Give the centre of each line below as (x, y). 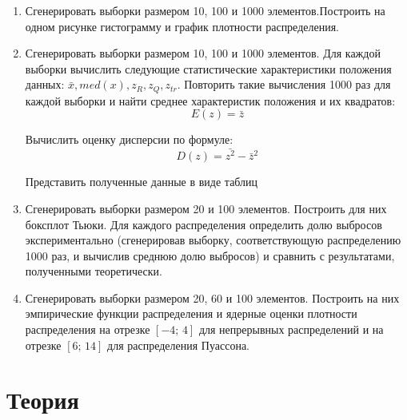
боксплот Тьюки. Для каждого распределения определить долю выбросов (203, 224)
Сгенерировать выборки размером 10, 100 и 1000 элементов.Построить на (205, 10)
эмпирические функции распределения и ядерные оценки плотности (191, 313)
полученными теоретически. (94, 271)
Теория (43, 400)
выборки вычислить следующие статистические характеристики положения (208, 68)
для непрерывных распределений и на (291, 329)
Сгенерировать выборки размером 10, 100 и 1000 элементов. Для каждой (203, 53)
